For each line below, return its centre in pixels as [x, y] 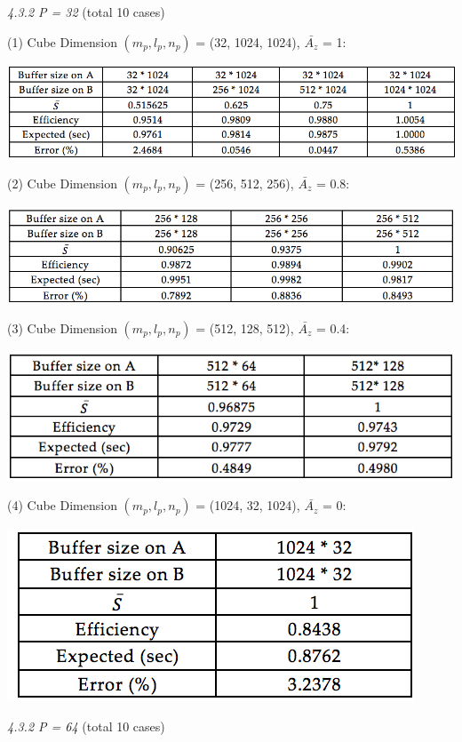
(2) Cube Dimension [62, 183]
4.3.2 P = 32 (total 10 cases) [86, 12]
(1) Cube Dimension [62, 41]
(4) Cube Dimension [62, 505]
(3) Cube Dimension [62, 327]
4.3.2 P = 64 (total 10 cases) [86, 726]
